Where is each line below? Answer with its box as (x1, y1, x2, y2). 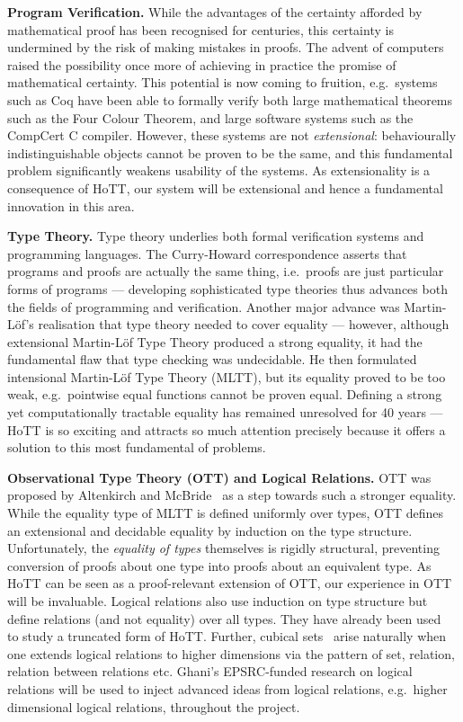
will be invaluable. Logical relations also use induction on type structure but (7, 592, 428, 610)
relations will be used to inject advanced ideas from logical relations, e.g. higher (7, 679, 448, 698)
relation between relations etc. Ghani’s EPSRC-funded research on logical (7, 662, 413, 681)
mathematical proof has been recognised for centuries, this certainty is (7, 20, 394, 39)
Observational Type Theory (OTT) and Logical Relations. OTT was (7, 468, 432, 486)
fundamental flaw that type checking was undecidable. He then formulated (7, 350, 417, 369)
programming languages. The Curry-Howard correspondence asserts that (7, 244, 407, 263)
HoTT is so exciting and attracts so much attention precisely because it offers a (7, 420, 446, 439)
